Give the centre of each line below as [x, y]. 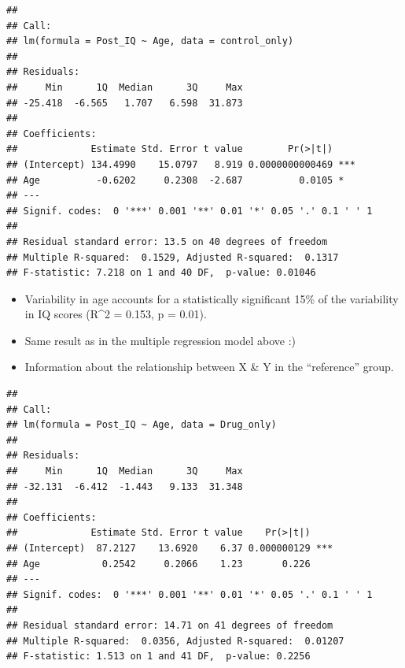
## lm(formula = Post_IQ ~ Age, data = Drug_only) [142, 425]
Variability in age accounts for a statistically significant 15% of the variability [212, 298]
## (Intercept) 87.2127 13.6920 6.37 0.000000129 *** [170, 548]
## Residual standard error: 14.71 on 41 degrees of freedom [170, 625]
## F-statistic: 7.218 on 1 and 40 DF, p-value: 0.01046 [161, 273]
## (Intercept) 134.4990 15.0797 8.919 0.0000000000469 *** [181, 164]
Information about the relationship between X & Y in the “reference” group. [209, 367]
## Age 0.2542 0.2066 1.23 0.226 [158, 564]
